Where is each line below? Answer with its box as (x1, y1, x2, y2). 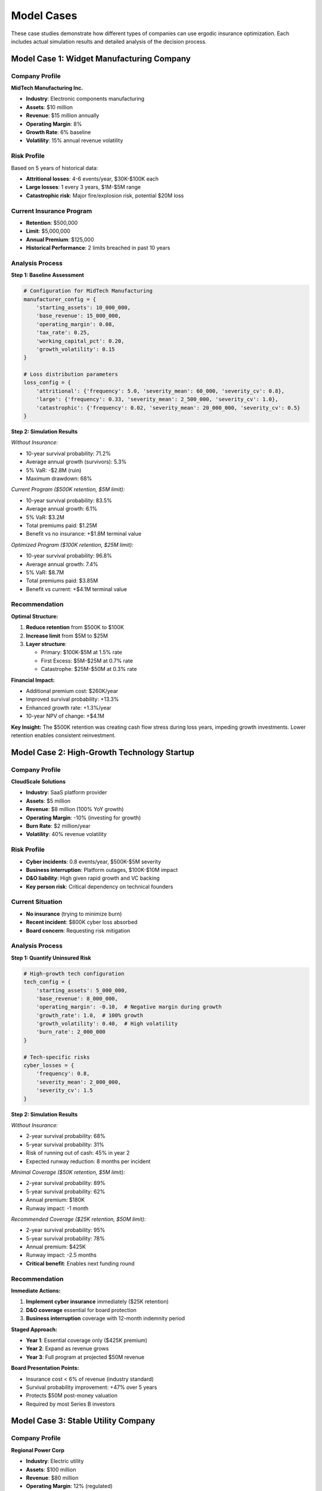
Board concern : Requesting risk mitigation (26, 927, 131, 934)
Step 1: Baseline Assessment (11, 271, 85, 279)
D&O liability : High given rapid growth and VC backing (26, 874, 160, 882)
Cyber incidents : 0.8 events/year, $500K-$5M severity (26, 858, 161, 865)
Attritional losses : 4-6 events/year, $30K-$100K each (26, 175, 159, 182)
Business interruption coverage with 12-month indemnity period (26, 1315, 185, 1322)
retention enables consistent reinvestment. (11, 731, 116, 739)
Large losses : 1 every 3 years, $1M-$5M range (26, 184, 141, 191)
